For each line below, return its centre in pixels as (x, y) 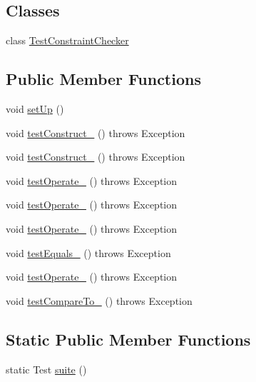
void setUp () (35, 109)
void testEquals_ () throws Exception (88, 252)
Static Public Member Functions (128, 339)
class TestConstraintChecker (67, 40)
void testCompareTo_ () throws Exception (99, 300)
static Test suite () (46, 369)
